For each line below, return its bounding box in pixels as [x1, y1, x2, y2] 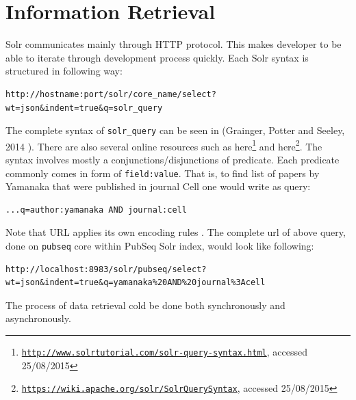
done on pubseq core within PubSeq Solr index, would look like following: [5, 239, 314, 253]
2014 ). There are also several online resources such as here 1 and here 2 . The [5, 137, 322, 153]
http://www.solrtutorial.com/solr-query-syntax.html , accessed [21, 345, 307, 359]
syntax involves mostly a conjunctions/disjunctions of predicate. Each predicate [5, 152, 340, 166]
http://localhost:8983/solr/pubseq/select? [5, 264, 207, 274]
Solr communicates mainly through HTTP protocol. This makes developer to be [5, 37, 342, 51]
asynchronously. [5, 311, 71, 325]
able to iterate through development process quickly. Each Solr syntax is [5, 50, 309, 64]
